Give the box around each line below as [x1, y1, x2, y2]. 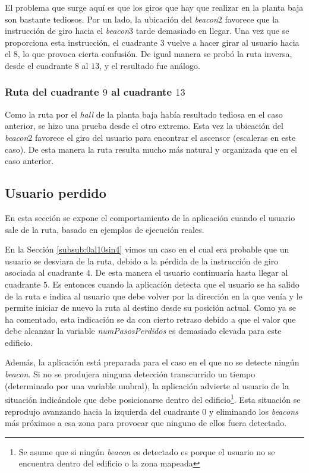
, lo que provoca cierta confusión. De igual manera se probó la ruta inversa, [17, 48, 292, 60]
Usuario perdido [5, 184, 106, 202]
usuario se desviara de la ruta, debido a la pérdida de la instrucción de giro [5, 254, 279, 267]
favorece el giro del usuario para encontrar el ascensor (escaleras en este [35, 131, 296, 143]
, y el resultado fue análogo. [99, 59, 200, 71]
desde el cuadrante [5, 59, 72, 71]
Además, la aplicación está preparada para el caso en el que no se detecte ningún [5, 356, 299, 368]
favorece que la [225, 12, 279, 25]
